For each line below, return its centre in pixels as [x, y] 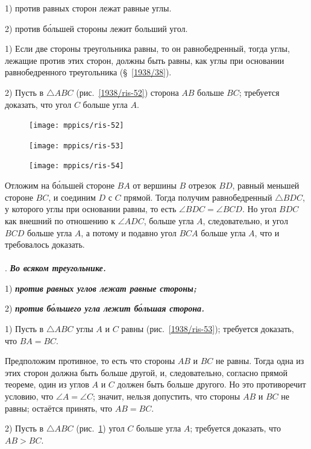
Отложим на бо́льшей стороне [60, 185]
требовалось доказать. [45, 244]
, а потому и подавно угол [129, 232]
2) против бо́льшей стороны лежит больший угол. [96, 28]
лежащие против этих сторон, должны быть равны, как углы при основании [145, 60]
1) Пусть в [24, 329]
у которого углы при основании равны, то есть [91, 209]
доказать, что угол [38, 104]
